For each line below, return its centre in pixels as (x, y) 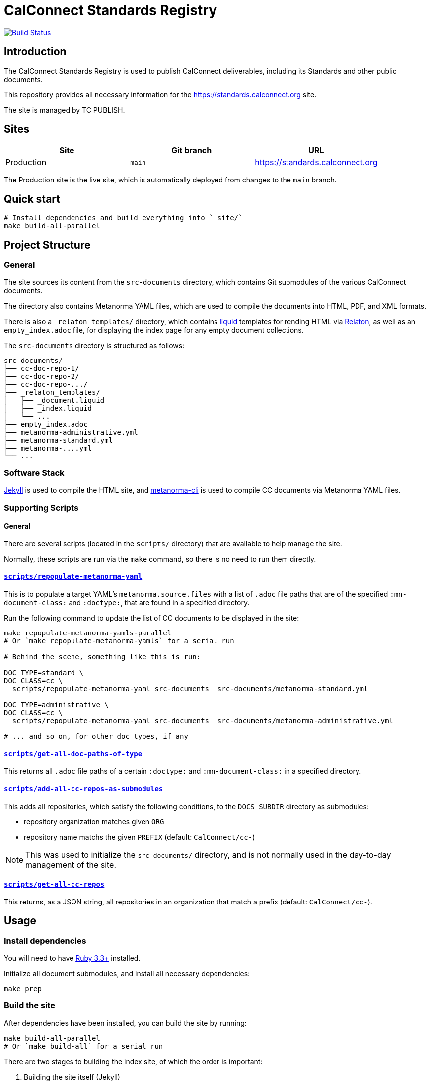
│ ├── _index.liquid (48, 408)
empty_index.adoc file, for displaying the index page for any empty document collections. (154, 330)
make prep (23, 988)
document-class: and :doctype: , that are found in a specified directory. (127, 603)
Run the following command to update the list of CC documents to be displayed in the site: (152, 618)
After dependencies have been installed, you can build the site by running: (125, 1023)
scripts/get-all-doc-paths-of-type (73, 754)
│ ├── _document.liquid (54, 400)
